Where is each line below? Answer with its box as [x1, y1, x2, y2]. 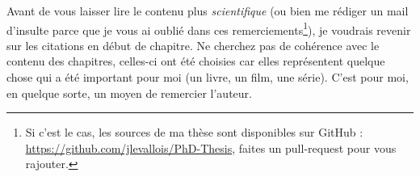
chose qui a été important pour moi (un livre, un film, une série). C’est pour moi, [6, 69, 409, 86]
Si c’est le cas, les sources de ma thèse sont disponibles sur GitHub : [25, 124, 363, 141]
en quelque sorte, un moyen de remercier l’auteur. [6, 84, 252, 101]
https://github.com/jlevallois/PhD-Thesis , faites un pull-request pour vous [25, 139, 397, 156]
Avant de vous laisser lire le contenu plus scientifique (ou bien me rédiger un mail [6, 2, 409, 19]
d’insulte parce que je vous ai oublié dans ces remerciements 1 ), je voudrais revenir [6, 19, 411, 38]
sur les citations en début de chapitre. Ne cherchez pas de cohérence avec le [6, 36, 380, 53]
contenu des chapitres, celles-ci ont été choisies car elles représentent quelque [6, 53, 385, 70]
